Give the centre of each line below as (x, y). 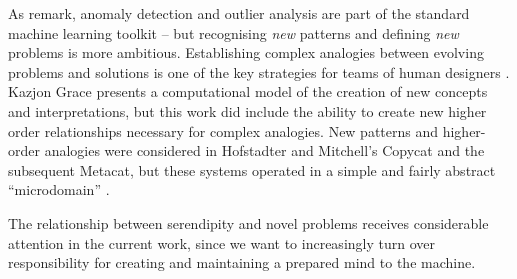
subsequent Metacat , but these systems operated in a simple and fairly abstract (252, 169)
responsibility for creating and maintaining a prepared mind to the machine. (242, 262)
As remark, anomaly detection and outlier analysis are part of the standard (239, 13)
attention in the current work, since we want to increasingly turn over (221, 242)
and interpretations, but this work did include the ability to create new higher (247, 110)
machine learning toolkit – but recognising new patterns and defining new (233, 32)
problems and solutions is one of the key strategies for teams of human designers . (259, 71)
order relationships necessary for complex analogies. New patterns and (223, 130)
